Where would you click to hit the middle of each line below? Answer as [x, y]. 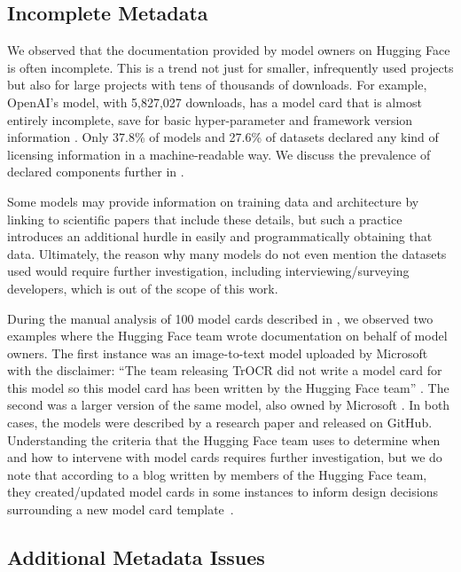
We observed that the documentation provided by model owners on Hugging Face [229, 50]
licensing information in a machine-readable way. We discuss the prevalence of [219, 154]
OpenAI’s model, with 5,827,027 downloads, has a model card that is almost [215, 102]
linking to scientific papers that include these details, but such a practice [205, 219]
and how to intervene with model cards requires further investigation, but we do [225, 457]
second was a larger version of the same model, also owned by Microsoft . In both [229, 405]
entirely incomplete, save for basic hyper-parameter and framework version [210, 119]
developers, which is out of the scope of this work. [143, 288]
